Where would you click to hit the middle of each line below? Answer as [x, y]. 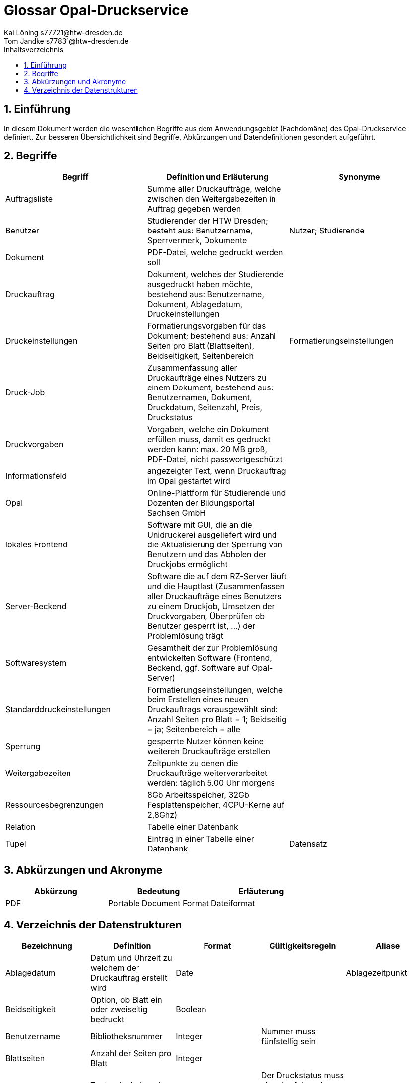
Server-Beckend [36, 606]
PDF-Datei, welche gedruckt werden [215, 253]
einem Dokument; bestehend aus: [210, 388]
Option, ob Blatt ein [126, 1000]
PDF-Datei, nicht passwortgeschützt [215, 459]
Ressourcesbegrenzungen [55, 805]
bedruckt [107, 1020]
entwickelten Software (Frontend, [209, 658]
